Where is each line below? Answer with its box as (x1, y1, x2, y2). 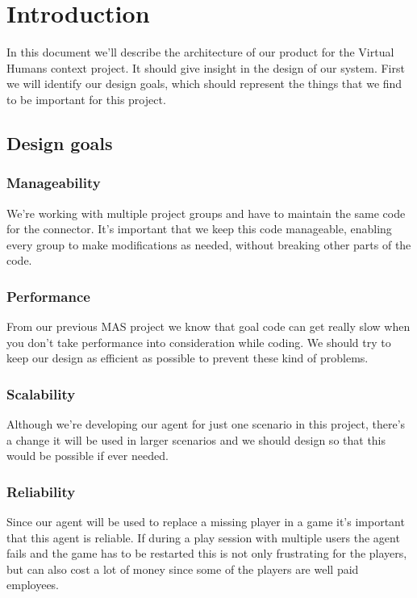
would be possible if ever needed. (6, 447, 169, 464)
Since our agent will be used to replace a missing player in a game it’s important (6, 513, 405, 530)
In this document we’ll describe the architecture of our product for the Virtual (6, 44, 394, 61)
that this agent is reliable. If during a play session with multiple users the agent (6, 529, 400, 546)
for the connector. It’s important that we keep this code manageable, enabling (6, 220, 392, 237)
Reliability (6, 481, 76, 501)
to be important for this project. (6, 90, 166, 107)
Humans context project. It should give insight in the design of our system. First (6, 59, 405, 76)
